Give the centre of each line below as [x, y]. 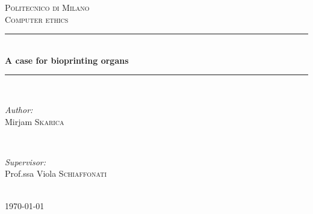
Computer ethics [37, 19]
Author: [19, 109]
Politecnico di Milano [47, 7]
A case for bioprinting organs [67, 60]
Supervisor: [25, 161]
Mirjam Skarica [35, 121]
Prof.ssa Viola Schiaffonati [56, 173]
